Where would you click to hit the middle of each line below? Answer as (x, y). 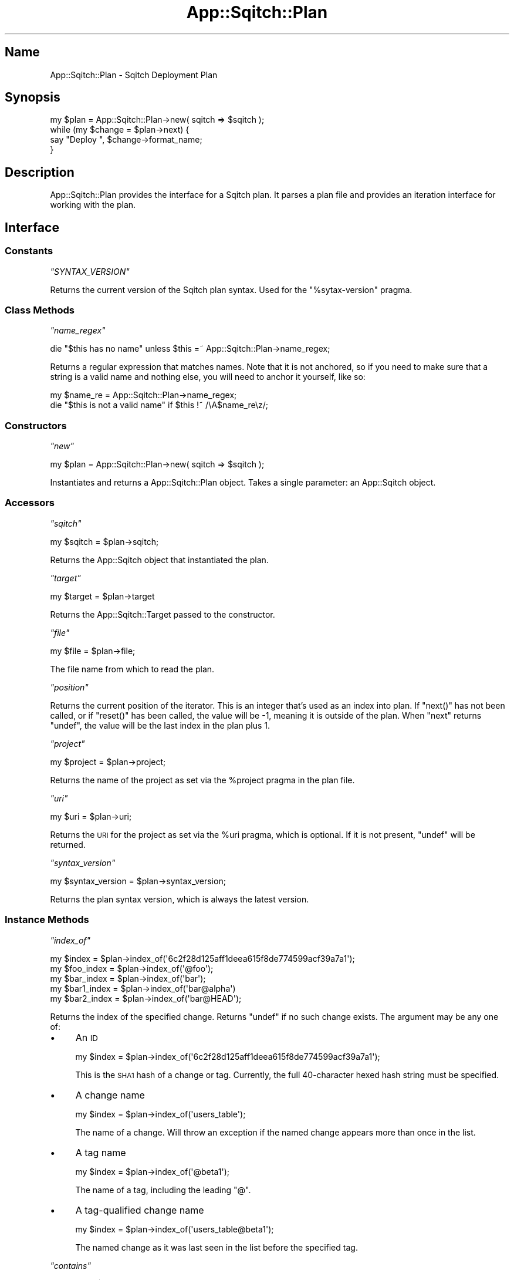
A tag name (101, 1152)
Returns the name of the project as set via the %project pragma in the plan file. (202, 780)
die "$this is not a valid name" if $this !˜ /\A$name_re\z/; (159, 405)
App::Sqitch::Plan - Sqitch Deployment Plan (134, 75)
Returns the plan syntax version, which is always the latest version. (180, 899)
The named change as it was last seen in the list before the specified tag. (217, 1247)
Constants (29, 251)
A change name (110, 1095)
